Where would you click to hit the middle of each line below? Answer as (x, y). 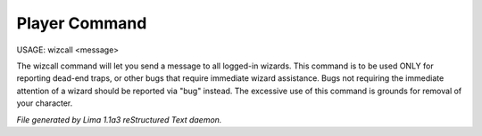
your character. (45, 103)
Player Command (82, 23)
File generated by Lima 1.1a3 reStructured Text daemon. (119, 119)
